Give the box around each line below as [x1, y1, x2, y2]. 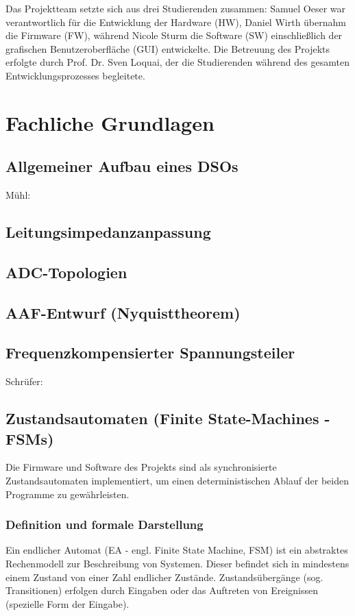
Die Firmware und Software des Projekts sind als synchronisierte [5, 460, 277, 474]
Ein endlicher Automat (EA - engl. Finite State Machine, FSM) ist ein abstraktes [5, 543, 348, 557]
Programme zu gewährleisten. [5, 486, 130, 501]
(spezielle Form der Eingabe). [5, 596, 130, 611]
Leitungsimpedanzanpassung [5, 221, 211, 243]
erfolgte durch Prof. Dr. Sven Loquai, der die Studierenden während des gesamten [5, 55, 350, 69]
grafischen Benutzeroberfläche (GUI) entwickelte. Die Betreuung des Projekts [5, 41, 330, 56]
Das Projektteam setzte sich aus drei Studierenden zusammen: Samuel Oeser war [5, 1, 346, 15]
